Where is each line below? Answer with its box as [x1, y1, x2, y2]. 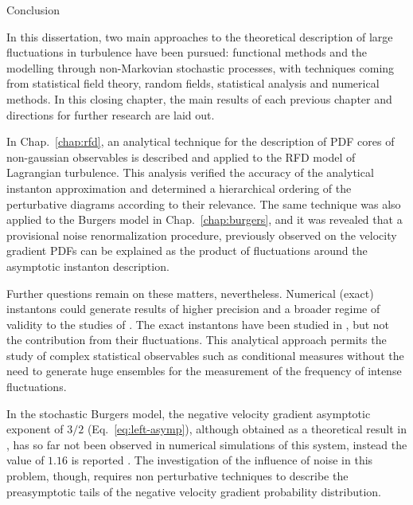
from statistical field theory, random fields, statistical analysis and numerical [6, 75, 380, 92]
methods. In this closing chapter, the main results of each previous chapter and [6, 90, 392, 107]
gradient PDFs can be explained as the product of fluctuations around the [6, 242, 368, 259]
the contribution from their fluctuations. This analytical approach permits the [6, 331, 387, 348]
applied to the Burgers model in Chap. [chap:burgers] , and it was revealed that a [6, 211, 403, 228]
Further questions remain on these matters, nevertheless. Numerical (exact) [6, 284, 374, 301]
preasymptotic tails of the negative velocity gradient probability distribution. [6, 483, 382, 499]
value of [6, 452, 45, 468]
